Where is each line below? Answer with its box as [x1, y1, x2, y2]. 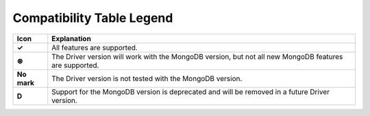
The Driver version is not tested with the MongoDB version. [51, 73, 243, 83]
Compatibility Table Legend [12, 10, 173, 25]
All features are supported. [51, 43, 138, 52]
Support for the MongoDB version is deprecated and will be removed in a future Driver [51, 86, 330, 96]
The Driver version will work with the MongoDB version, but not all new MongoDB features [51, 51, 343, 61]
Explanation [51, 34, 92, 43]
